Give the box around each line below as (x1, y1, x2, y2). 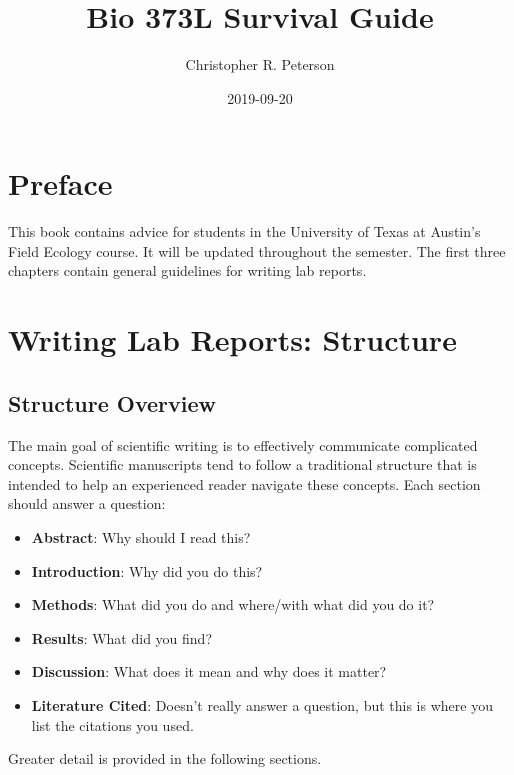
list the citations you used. (31, 714, 194, 735)
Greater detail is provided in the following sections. (8, 748, 322, 769)
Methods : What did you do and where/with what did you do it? (31, 594, 435, 615)
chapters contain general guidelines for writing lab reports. (8, 260, 367, 281)
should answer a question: (8, 493, 166, 514)
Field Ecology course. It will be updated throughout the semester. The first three (8, 240, 506, 261)
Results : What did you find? (31, 627, 213, 648)
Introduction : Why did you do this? (31, 560, 263, 581)
